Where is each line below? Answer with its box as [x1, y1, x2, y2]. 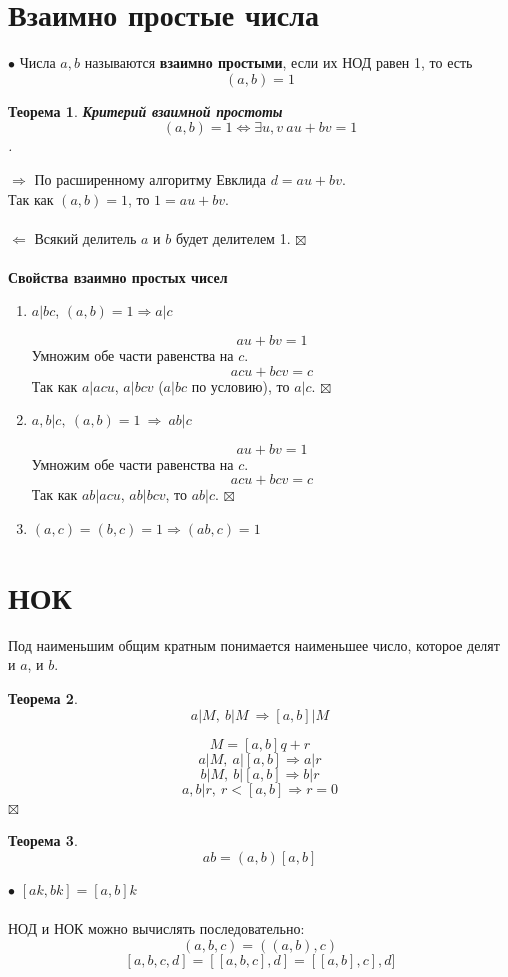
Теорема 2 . [8, 687, 78, 708]
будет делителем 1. [175, 227, 291, 248]
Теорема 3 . [8, 830, 78, 851]
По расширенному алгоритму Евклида [34, 168, 266, 189]
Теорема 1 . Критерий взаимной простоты [8, 100, 283, 121]
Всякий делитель [34, 227, 137, 248]
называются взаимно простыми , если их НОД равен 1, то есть [84, 52, 473, 73]
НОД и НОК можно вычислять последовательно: [8, 917, 305, 938]
